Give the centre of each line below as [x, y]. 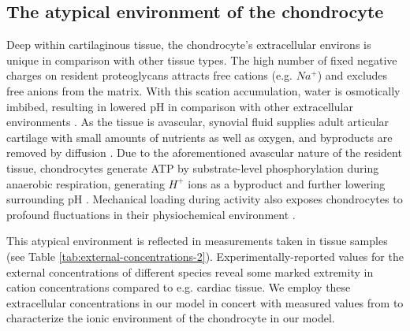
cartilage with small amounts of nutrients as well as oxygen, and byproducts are [199, 137]
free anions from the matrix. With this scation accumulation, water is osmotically [203, 90]
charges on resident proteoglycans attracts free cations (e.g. [149, 75]
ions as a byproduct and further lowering [287, 183]
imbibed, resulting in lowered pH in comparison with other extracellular [180, 106]
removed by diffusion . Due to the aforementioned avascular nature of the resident [204, 152]
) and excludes [352, 75]
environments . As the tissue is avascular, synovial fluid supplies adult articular [198, 122]
